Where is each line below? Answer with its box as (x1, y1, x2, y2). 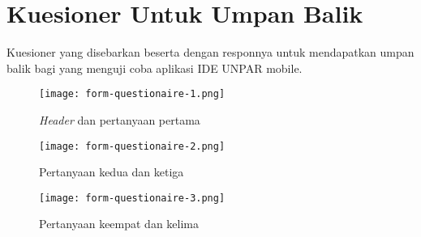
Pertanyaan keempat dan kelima (39, 215, 200, 232)
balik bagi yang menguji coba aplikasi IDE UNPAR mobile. (6, 59, 303, 76)
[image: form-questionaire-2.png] (39, 140, 226, 152)
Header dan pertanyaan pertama (39, 111, 200, 128)
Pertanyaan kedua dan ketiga (39, 163, 184, 180)
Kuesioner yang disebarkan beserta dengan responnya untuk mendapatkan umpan (6, 44, 415, 61)
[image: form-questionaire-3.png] (39, 192, 226, 204)
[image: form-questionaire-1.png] (39, 88, 226, 100)
